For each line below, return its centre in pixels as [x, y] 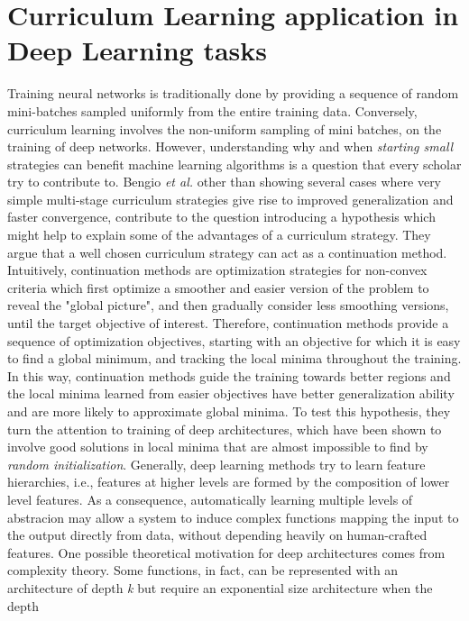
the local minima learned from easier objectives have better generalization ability [231, 393]
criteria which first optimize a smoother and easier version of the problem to [218, 287]
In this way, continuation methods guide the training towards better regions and [229, 375]
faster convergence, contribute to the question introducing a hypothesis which [221, 217]
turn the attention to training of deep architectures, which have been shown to [225, 429]
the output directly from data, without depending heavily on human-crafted [217, 535]
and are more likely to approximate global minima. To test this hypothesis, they [229, 411]
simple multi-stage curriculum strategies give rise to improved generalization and [230, 199]
